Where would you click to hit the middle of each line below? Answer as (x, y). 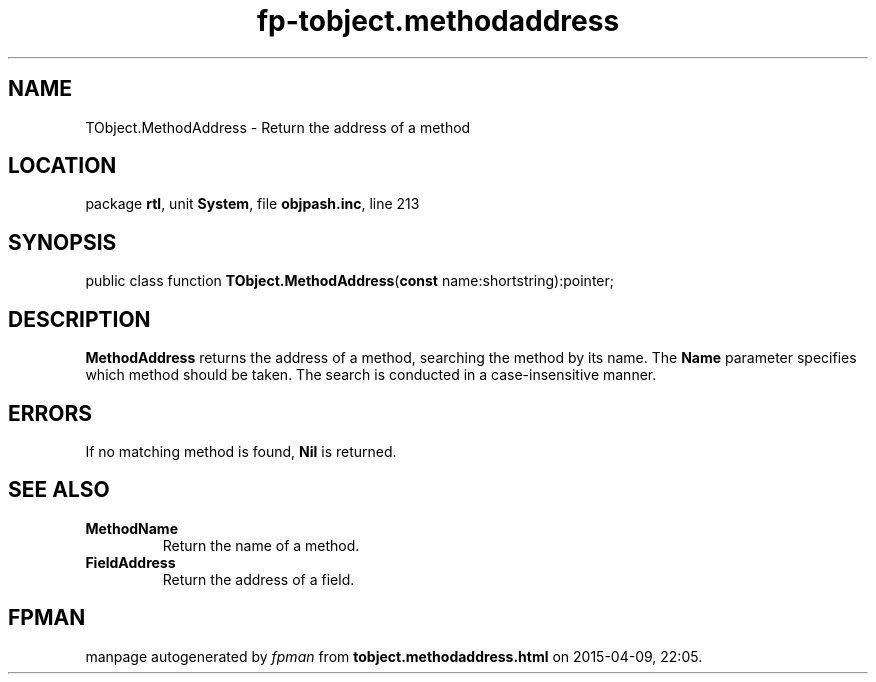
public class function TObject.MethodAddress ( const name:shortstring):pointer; (349, 281)
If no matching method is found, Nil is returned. (241, 451)
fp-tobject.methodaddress (438, 21)
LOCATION (62, 166)
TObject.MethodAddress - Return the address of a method (278, 127)
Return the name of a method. (261, 545)
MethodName (131, 528)
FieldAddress (130, 562)
